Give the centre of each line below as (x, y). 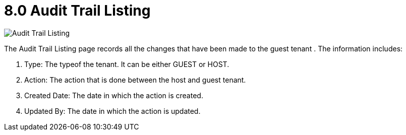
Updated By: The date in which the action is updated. (112, 111)
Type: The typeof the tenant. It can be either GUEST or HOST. (127, 64)
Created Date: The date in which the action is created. (114, 95)
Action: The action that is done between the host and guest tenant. (135, 80)
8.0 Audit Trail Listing (77, 11)
